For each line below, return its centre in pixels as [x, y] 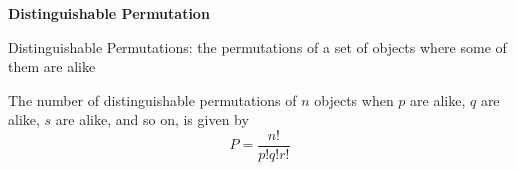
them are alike [52, 66]
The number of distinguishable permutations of [152, 99]
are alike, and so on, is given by [152, 119]
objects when [354, 99]
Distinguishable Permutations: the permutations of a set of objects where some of [257, 46]
